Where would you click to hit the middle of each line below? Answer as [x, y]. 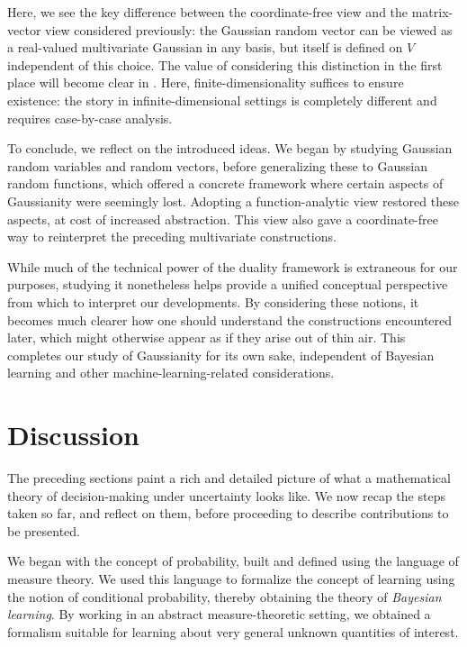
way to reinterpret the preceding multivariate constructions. [172, 237]
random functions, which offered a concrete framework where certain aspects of [225, 183]
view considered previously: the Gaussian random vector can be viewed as [249, 29]
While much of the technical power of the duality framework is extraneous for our [233, 266]
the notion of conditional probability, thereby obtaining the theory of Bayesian [225, 596]
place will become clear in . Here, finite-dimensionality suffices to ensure [206, 82]
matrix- [432, 12]
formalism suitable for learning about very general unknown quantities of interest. [233, 631]
